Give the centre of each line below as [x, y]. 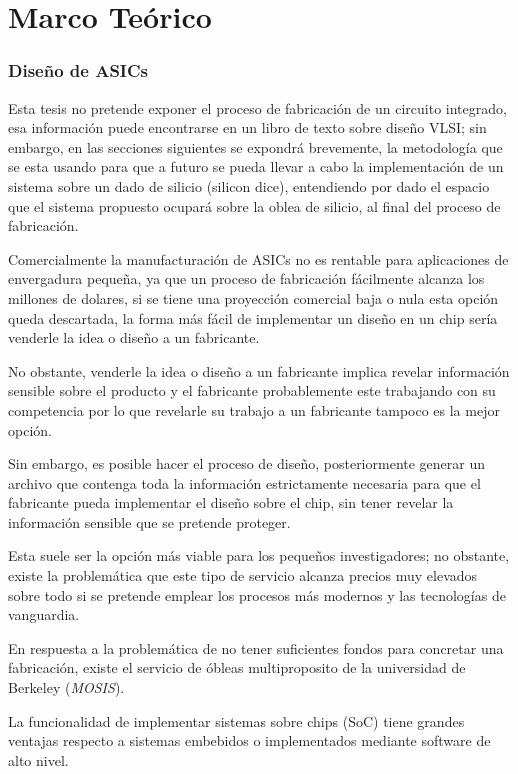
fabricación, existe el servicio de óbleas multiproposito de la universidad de [237, 667]
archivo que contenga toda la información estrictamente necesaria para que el [244, 482]
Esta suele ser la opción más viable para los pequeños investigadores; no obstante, [259, 555]
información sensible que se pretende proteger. [149, 521]
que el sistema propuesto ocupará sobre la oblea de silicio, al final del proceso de [254, 205]
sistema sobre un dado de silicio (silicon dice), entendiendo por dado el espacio [249, 185]
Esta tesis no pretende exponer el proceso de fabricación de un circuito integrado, [257, 107]
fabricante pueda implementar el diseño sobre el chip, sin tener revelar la [231, 502]
